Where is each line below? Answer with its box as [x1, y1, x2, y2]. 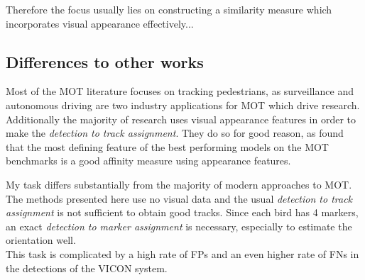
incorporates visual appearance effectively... [6, 16, 194, 30]
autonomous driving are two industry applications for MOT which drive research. [6, 97, 360, 112]
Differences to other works [6, 50, 204, 72]
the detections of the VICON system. [6, 260, 168, 275]
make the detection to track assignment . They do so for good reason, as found [6, 125, 344, 140]
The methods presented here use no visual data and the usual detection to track [6, 191, 353, 206]
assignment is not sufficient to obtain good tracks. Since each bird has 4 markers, [6, 205, 359, 220]
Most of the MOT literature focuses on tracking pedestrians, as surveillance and [6, 84, 354, 99]
